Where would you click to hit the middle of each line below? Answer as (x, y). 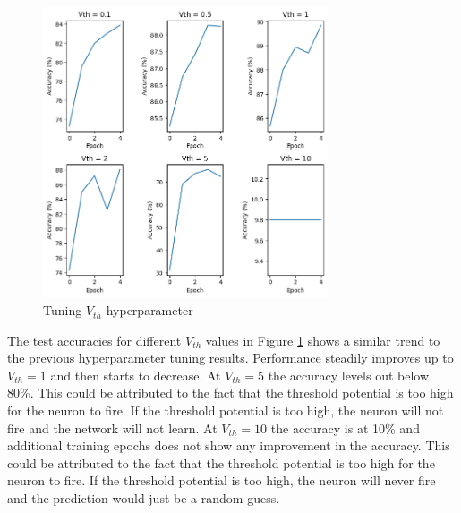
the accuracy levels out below (349, 375)
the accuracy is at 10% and (345, 427)
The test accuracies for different (94, 340)
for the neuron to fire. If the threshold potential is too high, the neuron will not (226, 410)
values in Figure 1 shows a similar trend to (323, 340)
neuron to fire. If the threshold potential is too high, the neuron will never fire (222, 480)
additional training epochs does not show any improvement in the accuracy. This (229, 445)
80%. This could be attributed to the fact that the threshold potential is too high (230, 393)
